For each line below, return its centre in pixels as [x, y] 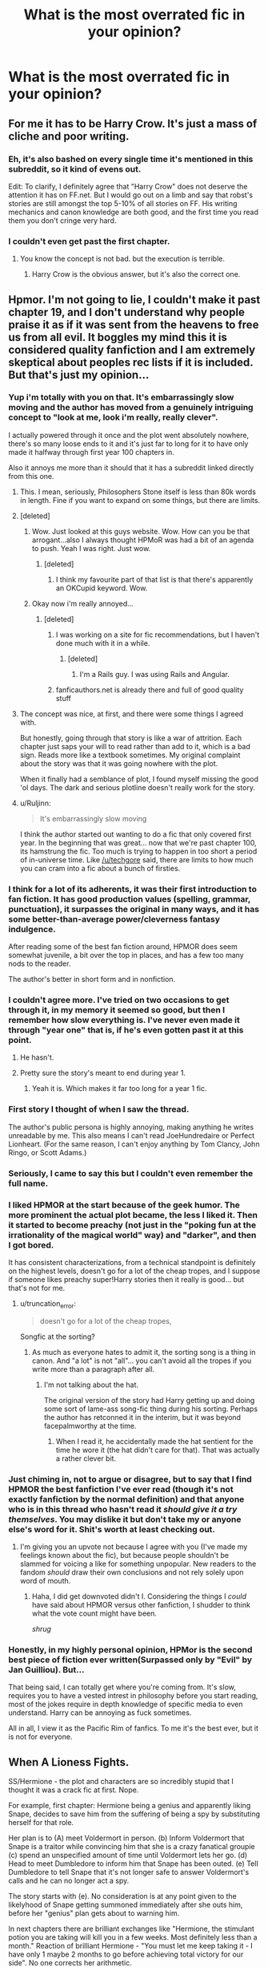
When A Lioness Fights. [69, 1762]
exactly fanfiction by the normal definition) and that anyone [126, 1499]
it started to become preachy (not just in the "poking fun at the [132, 1225]
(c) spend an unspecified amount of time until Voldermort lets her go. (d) [128, 1855]
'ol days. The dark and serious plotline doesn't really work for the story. [138, 787]
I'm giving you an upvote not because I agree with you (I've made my [134, 1547]
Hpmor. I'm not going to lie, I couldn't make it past [134, 300]
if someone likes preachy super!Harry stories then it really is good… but [126, 1279]
